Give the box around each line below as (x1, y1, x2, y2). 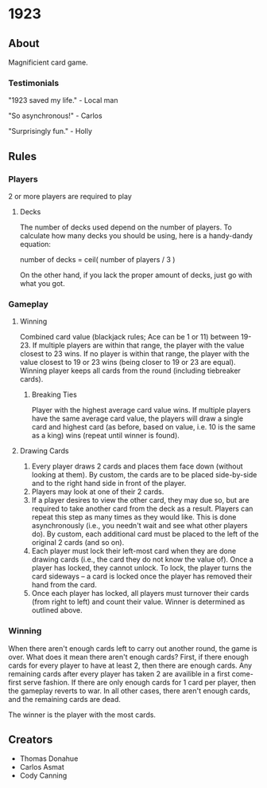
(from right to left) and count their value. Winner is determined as (31, 597, 246, 606)
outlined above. (31, 606, 83, 615)
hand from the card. (31, 580, 97, 590)
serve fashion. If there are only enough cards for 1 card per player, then (22, 677, 257, 687)
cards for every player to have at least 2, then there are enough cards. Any (8, 661, 253, 670)
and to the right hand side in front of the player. (31, 479, 187, 488)
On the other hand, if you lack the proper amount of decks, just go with (19, 270, 253, 280)
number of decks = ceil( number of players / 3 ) (19, 254, 176, 264)
